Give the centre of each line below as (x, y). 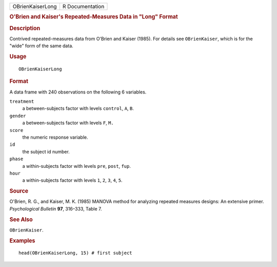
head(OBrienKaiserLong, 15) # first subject (76, 253)
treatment (22, 102)
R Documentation (83, 6)
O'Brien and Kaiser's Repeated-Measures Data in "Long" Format (94, 17)
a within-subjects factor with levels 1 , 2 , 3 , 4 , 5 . (72, 180)
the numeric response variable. (55, 137)
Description (25, 28)
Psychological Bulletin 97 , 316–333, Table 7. (56, 208)
